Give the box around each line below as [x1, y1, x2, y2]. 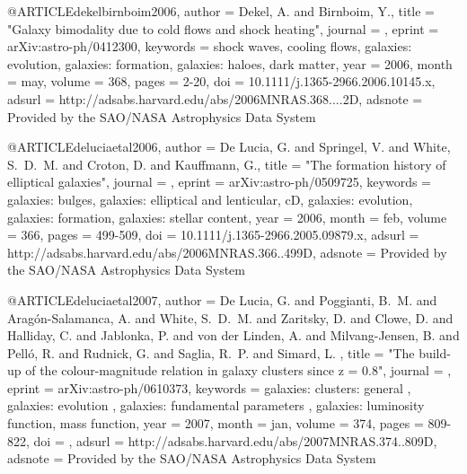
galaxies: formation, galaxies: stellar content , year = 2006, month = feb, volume [7, 207, 447, 226]
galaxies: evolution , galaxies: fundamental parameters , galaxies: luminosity [7, 396, 425, 415]
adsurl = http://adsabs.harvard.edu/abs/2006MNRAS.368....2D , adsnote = [7, 89, 423, 108]
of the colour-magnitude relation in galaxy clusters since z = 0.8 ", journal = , [25, 361, 452, 380]
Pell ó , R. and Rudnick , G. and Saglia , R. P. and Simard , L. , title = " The [7, 343, 415, 362]
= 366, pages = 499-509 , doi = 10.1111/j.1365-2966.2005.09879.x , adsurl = [7, 225, 419, 244]
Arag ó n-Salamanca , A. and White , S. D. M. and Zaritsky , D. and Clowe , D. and [7, 308, 454, 327]
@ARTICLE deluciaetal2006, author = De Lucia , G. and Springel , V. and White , [7, 137, 451, 156]
